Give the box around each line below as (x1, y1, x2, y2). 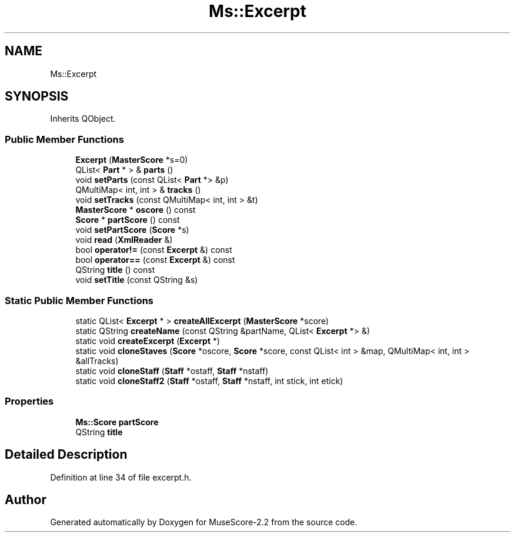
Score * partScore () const (75, 215, 180, 225)
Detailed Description (5, 447, 128, 462)
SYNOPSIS (5, 89, 69, 104)
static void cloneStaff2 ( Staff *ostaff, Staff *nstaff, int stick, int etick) (75, 375, 343, 386)
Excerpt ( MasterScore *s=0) (75, 155, 188, 165)
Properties (5, 395, 54, 408)
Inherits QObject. (50, 114, 116, 124)
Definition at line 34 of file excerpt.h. (50, 472, 192, 482)
